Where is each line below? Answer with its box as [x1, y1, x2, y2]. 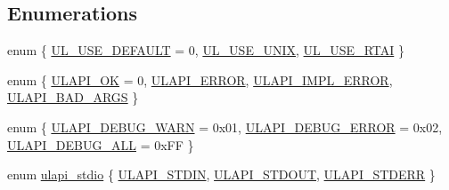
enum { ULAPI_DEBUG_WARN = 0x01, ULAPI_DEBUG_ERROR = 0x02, [7, 117, 443, 136]
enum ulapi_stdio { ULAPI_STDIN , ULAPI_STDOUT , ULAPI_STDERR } [7, 165, 436, 184]
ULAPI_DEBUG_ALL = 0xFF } [7, 135, 194, 154]
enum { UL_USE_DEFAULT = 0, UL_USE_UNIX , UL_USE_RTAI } [7, 41, 404, 59]
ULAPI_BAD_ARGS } [7, 88, 139, 107]
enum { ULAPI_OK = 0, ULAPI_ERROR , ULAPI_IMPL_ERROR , [7, 70, 393, 89]
